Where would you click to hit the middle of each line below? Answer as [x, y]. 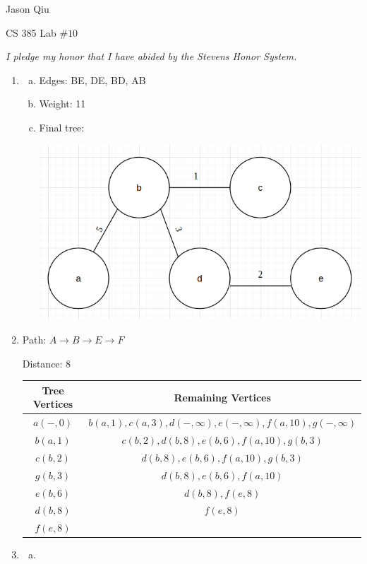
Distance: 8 [47, 363]
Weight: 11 [62, 104]
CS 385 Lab [31, 32]
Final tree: [62, 127]
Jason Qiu [28, 8]
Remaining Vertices [222, 397]
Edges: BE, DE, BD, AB [92, 80]
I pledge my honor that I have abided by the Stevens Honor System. [151, 56]
